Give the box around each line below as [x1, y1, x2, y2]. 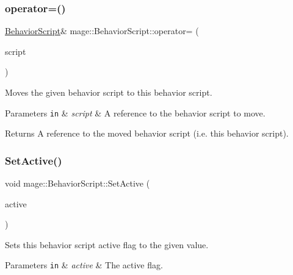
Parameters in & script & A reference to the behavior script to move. [5, 106, 266, 119]
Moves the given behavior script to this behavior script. [5, 86, 212, 98]
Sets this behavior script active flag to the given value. [5, 238, 209, 251]
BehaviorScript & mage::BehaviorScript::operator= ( [5, 24, 199, 37]
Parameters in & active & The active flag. [5, 259, 163, 271]
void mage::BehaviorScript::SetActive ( [5, 177, 150, 190]
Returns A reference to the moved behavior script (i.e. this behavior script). [5, 127, 289, 140]
